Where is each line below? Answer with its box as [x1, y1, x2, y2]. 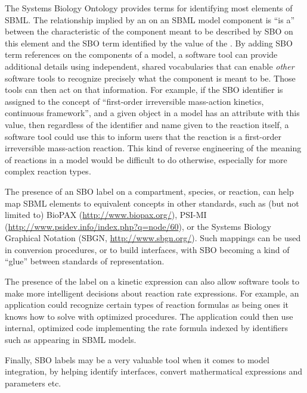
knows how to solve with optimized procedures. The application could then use [5, 310, 293, 322]
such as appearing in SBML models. [5, 333, 137, 346]
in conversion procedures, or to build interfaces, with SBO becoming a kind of [5, 243, 290, 255]
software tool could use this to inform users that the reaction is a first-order [5, 130, 281, 142]
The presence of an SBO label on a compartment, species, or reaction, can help [5, 185, 294, 197]
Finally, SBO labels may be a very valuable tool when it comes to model [5, 353, 269, 366]
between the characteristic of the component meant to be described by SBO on [5, 25, 293, 38]
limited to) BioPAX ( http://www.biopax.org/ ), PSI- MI [5, 208, 207, 221]
